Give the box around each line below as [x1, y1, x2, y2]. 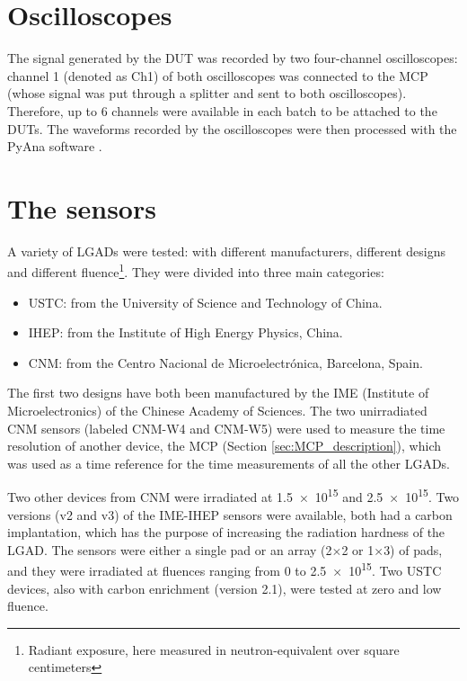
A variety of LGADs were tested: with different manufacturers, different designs [7, 241, 445, 260]
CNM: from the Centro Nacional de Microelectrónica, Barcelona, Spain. [28, 353, 423, 372]
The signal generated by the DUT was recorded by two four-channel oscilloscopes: [7, 49, 458, 67]
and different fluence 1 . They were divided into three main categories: [7, 260, 384, 282]
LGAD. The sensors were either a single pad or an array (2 [7, 540, 332, 559]
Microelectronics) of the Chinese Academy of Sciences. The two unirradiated [7, 401, 427, 420]
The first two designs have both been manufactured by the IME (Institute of [7, 383, 429, 402]
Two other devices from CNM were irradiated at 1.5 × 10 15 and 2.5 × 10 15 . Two [7, 485, 460, 506]
